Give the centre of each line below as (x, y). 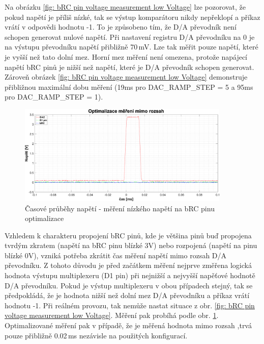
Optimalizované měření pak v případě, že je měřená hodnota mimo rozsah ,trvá (128, 325)
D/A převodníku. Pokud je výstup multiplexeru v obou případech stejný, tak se (129, 285)
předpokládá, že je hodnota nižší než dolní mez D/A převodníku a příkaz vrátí (127, 295)
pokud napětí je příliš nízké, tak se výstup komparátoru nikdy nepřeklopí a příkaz (133, 17)
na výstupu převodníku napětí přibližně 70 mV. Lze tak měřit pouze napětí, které (131, 47)
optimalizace (45, 218)
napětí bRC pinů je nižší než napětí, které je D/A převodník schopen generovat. (129, 67)
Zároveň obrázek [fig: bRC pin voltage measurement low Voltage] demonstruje (126, 77)
